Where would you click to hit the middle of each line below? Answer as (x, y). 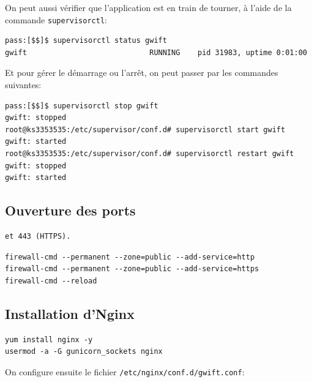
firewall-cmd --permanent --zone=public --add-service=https (132, 269)
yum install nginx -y (49, 339)
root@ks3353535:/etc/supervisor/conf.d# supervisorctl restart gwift (150, 154)
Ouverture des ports (70, 210)
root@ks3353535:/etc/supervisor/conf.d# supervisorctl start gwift (145, 129)
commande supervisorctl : (56, 19)
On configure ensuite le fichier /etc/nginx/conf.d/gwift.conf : (125, 371)
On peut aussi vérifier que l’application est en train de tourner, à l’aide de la (148, 7)
